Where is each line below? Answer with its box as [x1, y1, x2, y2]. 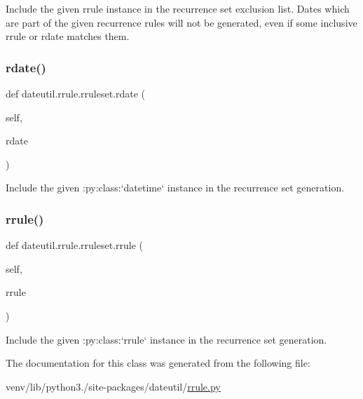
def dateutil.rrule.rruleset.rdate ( [6, 86, 146, 100]
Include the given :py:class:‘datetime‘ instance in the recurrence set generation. [6, 180, 345, 195]
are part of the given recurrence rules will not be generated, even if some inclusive [6, 15, 357, 29]
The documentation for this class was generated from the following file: [6, 356, 310, 370]
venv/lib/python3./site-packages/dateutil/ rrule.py [6, 379, 221, 393]
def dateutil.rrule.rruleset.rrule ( [6, 238, 143, 252]
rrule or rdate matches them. [6, 29, 130, 43]
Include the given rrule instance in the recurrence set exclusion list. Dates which [6, 1, 350, 15]
